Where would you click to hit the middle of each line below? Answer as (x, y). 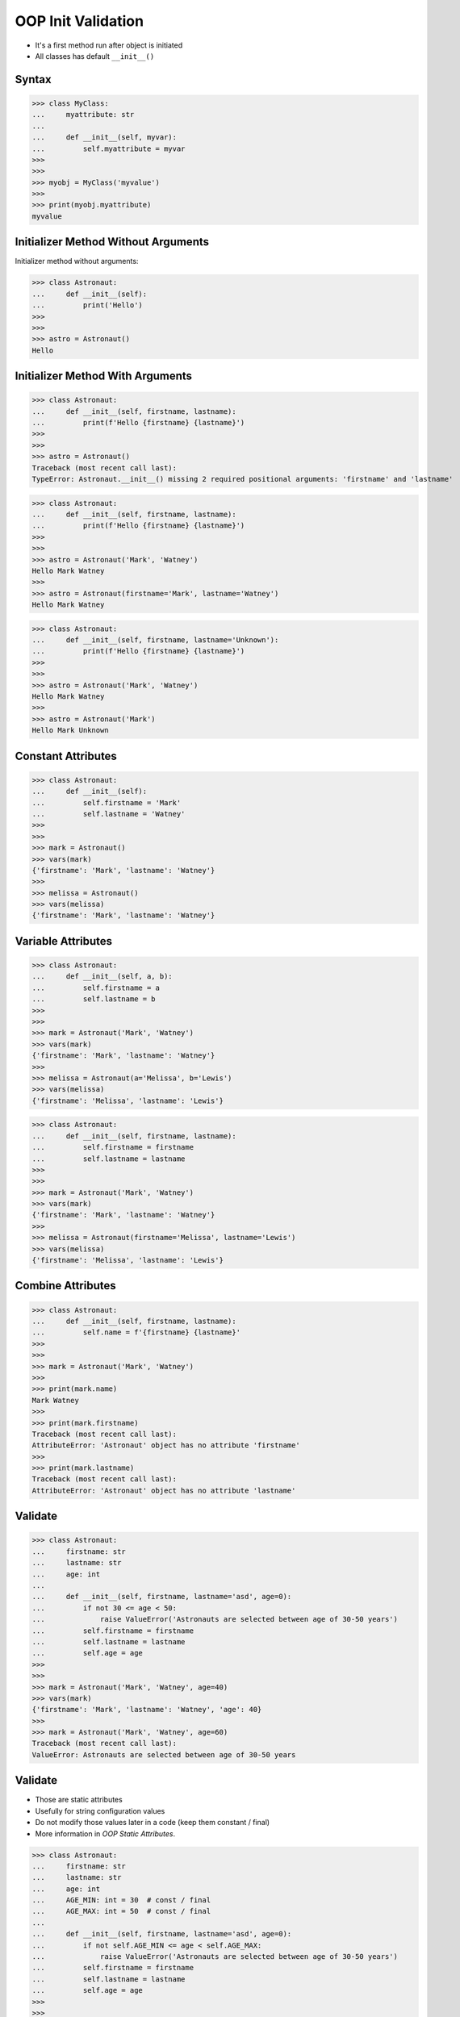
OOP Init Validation (79, 21)
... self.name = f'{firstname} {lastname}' (136, 1332)
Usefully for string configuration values (100, 1810)
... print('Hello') (87, 305)
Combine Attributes (65, 1286)
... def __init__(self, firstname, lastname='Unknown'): (155, 640)
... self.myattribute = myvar (109, 148)
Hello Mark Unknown (70, 731)
